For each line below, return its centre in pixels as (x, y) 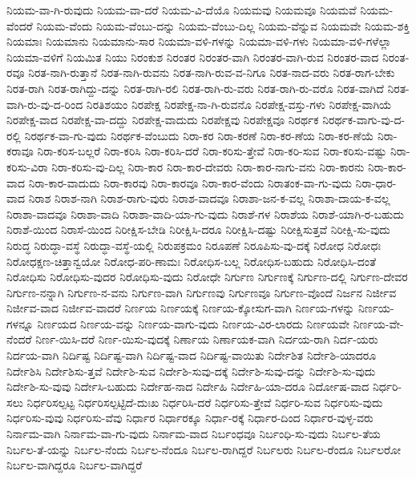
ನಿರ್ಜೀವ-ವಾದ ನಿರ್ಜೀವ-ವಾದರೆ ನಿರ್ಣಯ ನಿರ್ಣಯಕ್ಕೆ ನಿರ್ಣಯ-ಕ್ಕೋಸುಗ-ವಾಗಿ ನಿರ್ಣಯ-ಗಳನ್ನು (181, 308)
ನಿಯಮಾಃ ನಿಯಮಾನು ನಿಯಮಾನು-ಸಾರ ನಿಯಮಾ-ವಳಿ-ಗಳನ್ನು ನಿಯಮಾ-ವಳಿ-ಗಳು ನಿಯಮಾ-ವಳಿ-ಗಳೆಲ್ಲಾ (199, 41)
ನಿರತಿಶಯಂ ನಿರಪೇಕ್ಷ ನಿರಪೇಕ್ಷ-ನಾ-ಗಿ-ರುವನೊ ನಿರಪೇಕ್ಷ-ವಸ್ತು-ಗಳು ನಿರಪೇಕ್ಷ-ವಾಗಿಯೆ (239, 104)
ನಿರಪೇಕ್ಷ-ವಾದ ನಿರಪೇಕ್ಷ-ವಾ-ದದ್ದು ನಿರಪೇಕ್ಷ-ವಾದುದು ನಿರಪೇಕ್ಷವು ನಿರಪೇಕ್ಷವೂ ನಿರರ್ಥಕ (163, 120)
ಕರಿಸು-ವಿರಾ (27, 166)
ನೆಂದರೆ (19, 339)
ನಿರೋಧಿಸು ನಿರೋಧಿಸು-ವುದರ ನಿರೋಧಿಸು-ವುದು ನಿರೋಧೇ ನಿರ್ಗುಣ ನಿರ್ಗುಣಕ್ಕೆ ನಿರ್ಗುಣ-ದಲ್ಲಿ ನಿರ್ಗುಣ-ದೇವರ (207, 277)
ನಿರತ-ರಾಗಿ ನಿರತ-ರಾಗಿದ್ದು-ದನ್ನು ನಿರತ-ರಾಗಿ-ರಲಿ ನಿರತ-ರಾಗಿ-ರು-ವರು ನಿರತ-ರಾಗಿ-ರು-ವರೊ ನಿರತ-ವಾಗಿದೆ (195, 88)
